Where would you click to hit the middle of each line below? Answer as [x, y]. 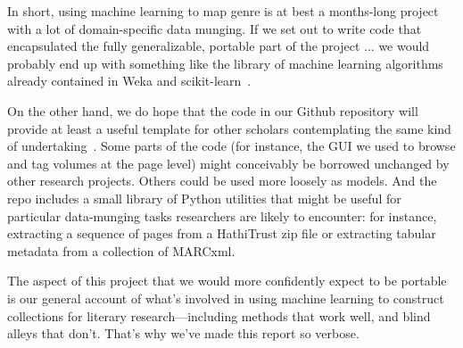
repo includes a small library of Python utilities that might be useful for [204, 198]
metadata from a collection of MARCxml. [121, 250]
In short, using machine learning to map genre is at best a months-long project [223, 11]
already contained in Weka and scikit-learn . [129, 81]
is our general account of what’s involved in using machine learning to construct [226, 298]
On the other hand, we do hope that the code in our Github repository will [213, 110]
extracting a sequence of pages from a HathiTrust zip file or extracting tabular [222, 233]
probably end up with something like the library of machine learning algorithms [225, 63]
